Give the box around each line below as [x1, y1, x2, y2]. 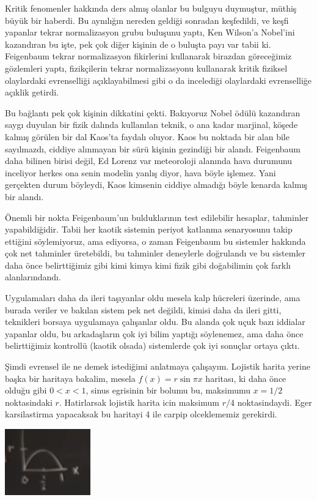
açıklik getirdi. [5, 86, 59, 99]
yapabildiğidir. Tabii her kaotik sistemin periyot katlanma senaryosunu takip [5, 223, 293, 236]
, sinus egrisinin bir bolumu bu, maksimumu [86, 384, 250, 397]
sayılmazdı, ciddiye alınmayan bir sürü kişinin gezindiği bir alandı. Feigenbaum [5, 142, 301, 155]
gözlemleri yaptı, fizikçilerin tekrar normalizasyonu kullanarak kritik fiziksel [5, 61, 288, 74]
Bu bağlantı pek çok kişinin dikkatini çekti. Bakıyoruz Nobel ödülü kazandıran [5, 106, 301, 119]
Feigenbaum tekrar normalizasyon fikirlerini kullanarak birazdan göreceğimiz [5, 50, 292, 62]
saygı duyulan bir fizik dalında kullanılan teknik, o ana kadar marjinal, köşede [5, 118, 298, 131]
